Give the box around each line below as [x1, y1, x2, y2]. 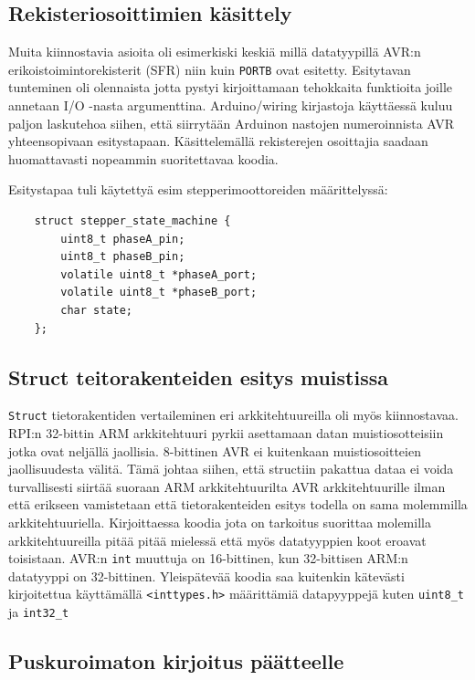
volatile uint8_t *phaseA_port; [60, 267, 258, 281]
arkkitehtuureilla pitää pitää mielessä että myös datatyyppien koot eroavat [8, 530, 427, 549]
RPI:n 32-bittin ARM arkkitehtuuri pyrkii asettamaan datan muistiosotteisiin [8, 424, 444, 443]
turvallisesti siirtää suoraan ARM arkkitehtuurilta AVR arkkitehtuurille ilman [8, 476, 446, 496]
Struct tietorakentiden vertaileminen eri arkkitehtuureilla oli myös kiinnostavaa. [8, 405, 459, 424]
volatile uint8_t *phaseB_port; [60, 286, 258, 299]
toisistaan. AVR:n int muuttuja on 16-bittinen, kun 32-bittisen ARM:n [8, 549, 408, 568]
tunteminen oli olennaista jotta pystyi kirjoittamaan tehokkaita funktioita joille [8, 78, 452, 97]
